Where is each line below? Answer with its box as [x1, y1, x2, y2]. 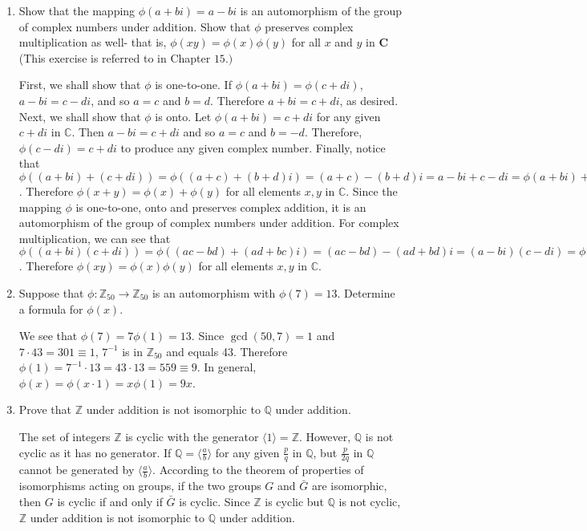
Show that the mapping [18, 2, 136, 18]
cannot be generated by [18, 461, 135, 478]
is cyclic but [265, 492, 324, 509]
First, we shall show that [18, 76, 141, 93]
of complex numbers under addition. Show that [18, 18, 251, 34]
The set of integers [18, 428, 111, 445]
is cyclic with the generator [125, 428, 259, 445]
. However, [298, 428, 351, 445]
